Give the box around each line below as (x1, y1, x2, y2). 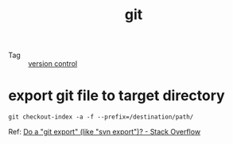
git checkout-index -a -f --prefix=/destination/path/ (8, 113, 194, 121)
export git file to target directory (8, 87, 225, 105)
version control (28, 59, 78, 68)
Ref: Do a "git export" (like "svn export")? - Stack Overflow (8, 127, 201, 137)
